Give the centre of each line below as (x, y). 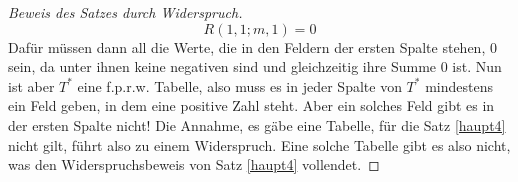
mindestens (459, 85)
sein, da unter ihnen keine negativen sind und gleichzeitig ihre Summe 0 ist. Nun (255, 66)
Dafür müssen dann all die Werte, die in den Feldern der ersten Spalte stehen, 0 (252, 46)
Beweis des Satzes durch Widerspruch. (125, 12)
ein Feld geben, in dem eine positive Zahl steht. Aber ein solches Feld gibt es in (251, 105)
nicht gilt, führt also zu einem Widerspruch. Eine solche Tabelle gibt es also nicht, (259, 144)
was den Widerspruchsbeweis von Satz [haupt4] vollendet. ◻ (194, 164)
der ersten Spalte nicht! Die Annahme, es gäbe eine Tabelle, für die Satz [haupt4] (257, 124)
